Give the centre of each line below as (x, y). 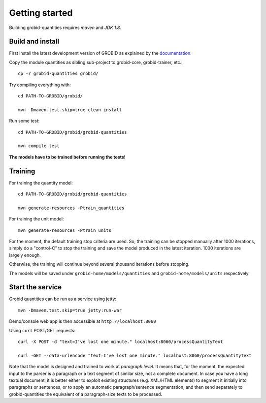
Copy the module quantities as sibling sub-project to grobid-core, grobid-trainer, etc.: (96, 62)
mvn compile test (39, 146)
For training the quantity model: (41, 183)
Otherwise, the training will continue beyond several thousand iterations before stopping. (99, 264)
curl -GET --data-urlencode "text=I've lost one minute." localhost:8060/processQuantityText (135, 355)
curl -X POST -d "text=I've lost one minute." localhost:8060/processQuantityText (120, 342)
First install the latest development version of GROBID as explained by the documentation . (100, 53)
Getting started (41, 13)
